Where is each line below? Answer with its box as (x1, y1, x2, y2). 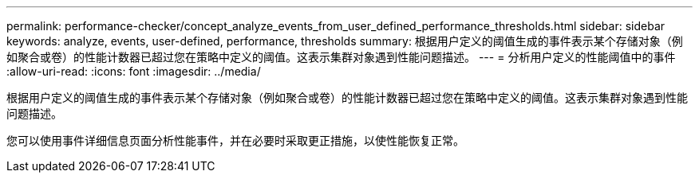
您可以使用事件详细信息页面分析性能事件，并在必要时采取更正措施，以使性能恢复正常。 (6, 134, 464, 147)
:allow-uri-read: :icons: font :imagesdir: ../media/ (6, 64, 261, 78)
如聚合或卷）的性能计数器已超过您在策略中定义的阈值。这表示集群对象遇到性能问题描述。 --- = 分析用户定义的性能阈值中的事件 (6, 50, 676, 64)
